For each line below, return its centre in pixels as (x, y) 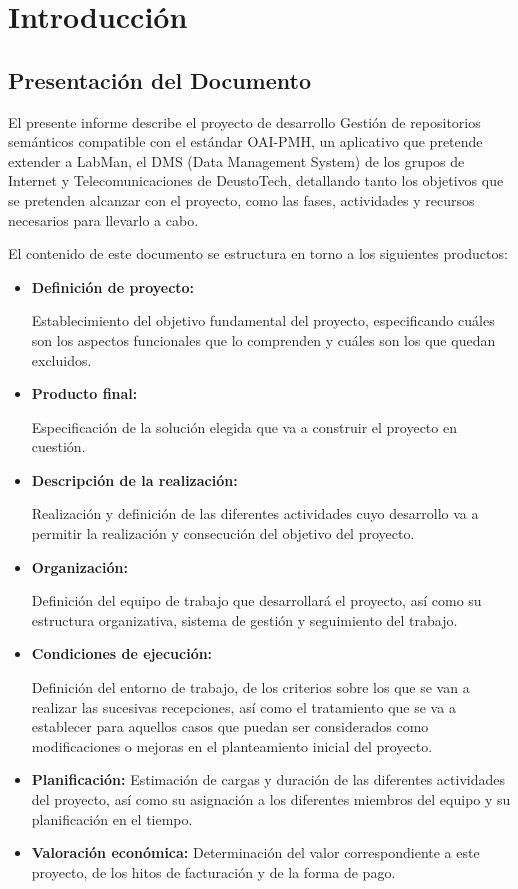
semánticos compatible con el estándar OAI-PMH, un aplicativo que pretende (245, 141)
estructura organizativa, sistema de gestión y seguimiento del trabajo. (244, 619)
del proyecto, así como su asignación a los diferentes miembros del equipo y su (271, 799)
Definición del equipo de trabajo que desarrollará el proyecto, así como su (256, 600)
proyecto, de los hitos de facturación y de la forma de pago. (213, 871)
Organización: (79, 566)
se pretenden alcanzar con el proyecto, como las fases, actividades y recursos (241, 199)
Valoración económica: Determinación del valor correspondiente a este (255, 852)
